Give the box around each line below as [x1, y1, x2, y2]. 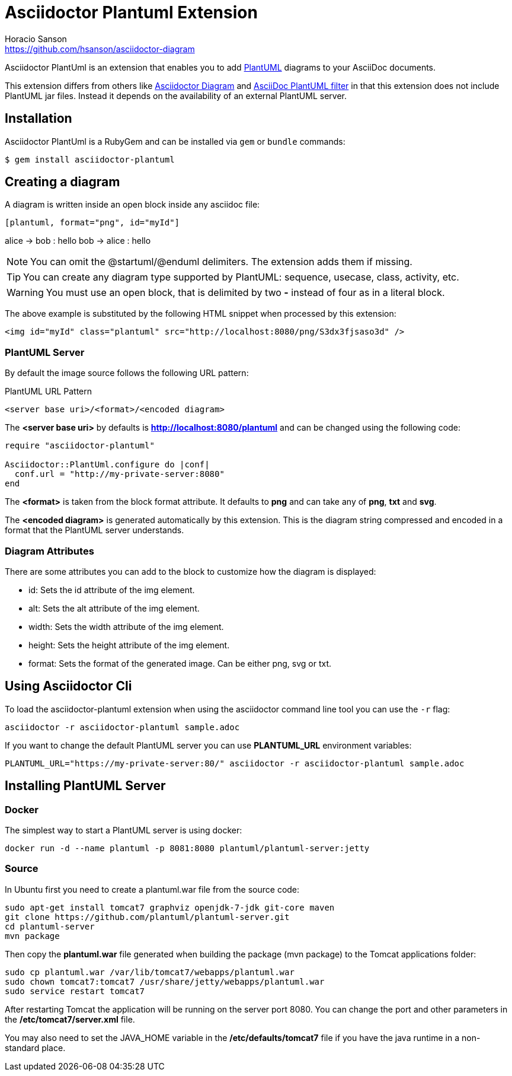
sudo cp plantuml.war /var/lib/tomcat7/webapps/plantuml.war [5, 967, 295, 977]
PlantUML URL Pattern [5, 386, 92, 397]
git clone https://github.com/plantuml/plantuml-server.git [5, 912, 290, 922]
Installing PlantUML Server [5, 778, 166, 794]
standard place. [5, 1042, 66, 1053]
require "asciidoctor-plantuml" [5, 441, 155, 451]
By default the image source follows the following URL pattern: [5, 368, 249, 378]
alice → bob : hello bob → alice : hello [5, 235, 151, 246]
